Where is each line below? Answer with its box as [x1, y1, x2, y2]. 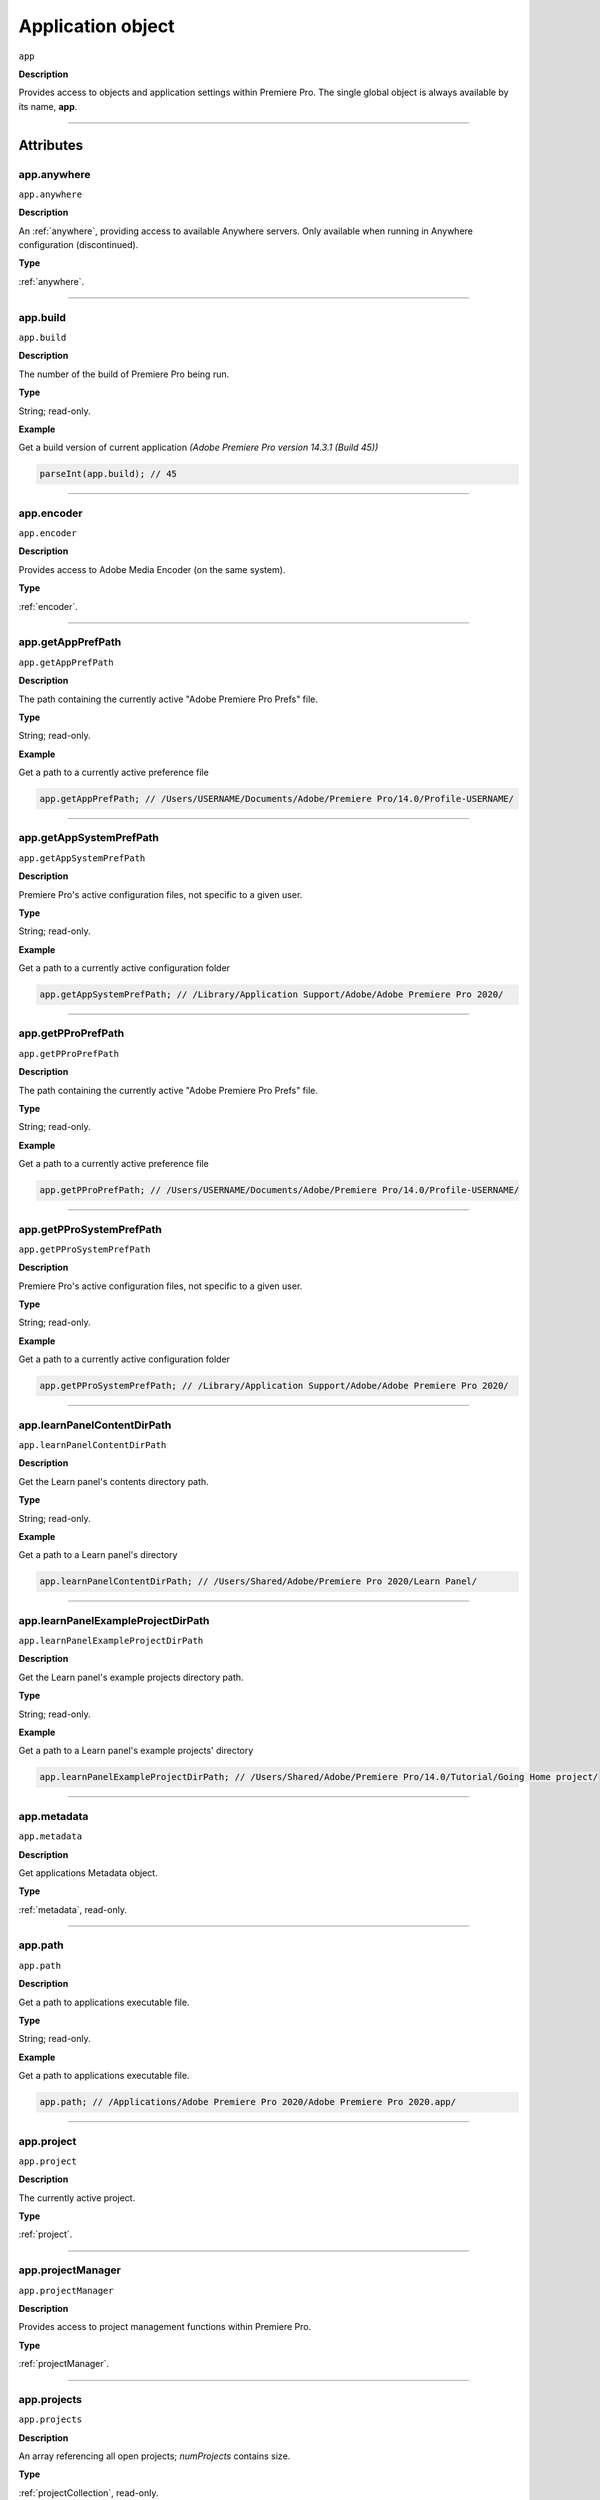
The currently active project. [18, 2191, 136, 2204]
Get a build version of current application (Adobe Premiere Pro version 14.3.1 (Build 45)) [18, 441, 379, 454]
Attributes [18, 136, 84, 154]
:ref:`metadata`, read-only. [18, 1903, 127, 1915]
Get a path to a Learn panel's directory [18, 1549, 178, 1561]
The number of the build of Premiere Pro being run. [18, 368, 230, 380]
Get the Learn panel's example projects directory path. [18, 1671, 244, 1683]
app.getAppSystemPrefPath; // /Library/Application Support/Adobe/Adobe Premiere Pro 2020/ [39, 989, 504, 1000]
